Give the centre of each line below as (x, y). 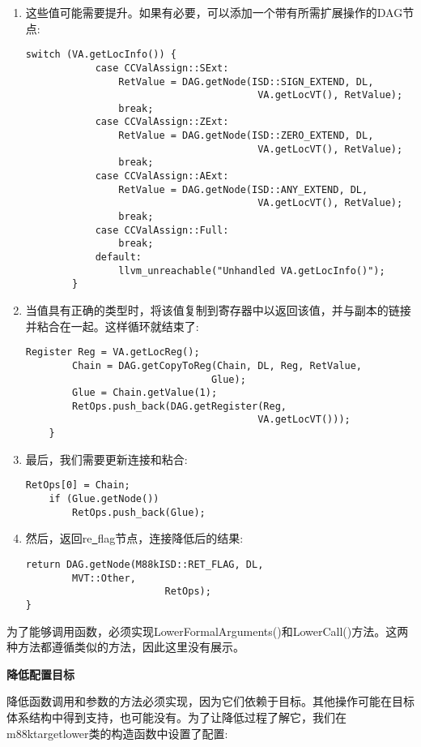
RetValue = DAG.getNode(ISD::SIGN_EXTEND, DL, (246, 82)
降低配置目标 (40, 674)
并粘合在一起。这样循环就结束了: (112, 326)
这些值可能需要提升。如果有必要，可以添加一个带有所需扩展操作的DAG (214, 12)
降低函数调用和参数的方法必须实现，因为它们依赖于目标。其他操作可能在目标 (210, 701)
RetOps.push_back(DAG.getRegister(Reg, (179, 406)
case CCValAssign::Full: (162, 230)
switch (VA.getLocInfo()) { (101, 55)
